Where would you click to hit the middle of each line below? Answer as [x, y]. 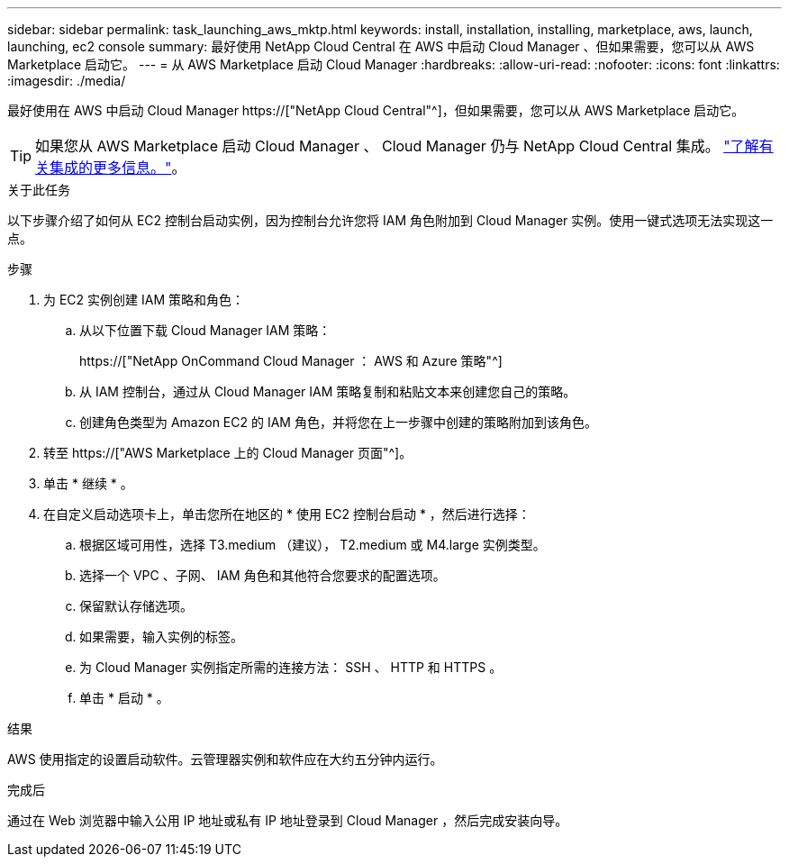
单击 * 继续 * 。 [88, 483]
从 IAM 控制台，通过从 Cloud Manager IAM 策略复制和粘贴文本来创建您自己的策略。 [328, 391]
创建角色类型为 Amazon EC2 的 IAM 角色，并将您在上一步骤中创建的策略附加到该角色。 [338, 422]
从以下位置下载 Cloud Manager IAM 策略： [205, 330]
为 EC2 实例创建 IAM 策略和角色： [144, 300]
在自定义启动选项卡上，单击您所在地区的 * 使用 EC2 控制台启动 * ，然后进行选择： [287, 514]
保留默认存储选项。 [136, 606]
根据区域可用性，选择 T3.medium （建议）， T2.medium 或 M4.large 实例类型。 [313, 545]
